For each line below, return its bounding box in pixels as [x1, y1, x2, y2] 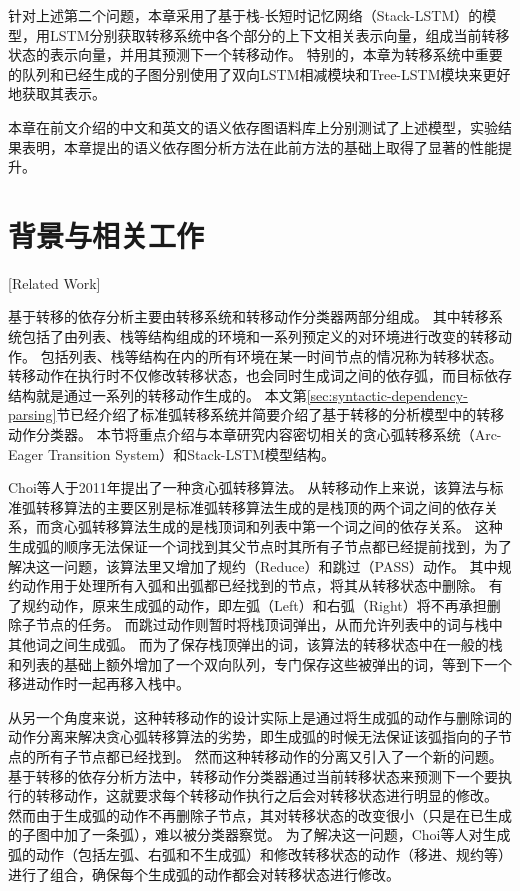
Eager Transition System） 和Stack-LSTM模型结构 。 [8, 443, 335, 464]
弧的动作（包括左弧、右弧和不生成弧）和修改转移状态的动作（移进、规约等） [8, 843, 512, 864]
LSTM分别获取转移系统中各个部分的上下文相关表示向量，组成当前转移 [49, 24, 510, 45]
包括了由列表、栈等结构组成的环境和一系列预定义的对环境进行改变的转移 [21, 326, 498, 347]
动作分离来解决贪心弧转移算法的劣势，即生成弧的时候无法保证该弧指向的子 [8, 726, 498, 747]
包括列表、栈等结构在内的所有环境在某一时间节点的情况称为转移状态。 [40, 345, 503, 366]
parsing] [8, 404, 57, 425]
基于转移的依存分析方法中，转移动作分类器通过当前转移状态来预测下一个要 [8, 765, 498, 786]
